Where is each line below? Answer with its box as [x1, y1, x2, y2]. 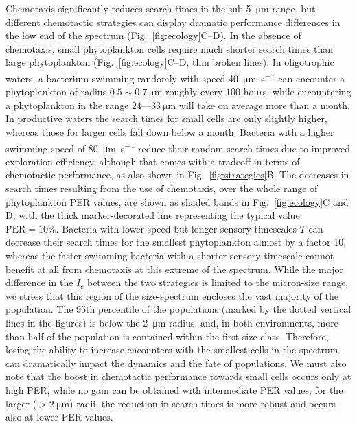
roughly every [165, 84, 223, 99]
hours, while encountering [243, 84, 352, 99]
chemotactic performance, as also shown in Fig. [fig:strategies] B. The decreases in [5, 167, 349, 182]
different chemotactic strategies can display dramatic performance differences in [5, 14, 341, 29]
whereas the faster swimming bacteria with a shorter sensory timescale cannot [5, 248, 334, 262]
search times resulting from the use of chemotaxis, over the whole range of [5, 181, 318, 196]
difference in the [5, 275, 73, 289]
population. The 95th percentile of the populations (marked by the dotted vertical [5, 302, 352, 316]
